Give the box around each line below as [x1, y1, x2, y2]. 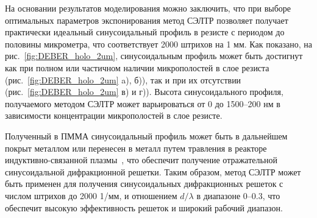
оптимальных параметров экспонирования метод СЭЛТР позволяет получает [5, 13, 288, 26]
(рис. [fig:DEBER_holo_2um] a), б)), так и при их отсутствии [5, 73, 241, 86]
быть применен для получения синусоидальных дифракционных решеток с [5, 177, 283, 190]
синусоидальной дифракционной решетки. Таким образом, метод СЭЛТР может [5, 165, 301, 178]
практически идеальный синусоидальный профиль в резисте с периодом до [5, 26, 285, 38]
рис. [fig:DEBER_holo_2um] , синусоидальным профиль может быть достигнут [5, 49, 303, 62]
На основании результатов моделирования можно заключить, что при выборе [5, 2, 291, 14]
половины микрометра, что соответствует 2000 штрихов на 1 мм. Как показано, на [5, 37, 312, 50]
